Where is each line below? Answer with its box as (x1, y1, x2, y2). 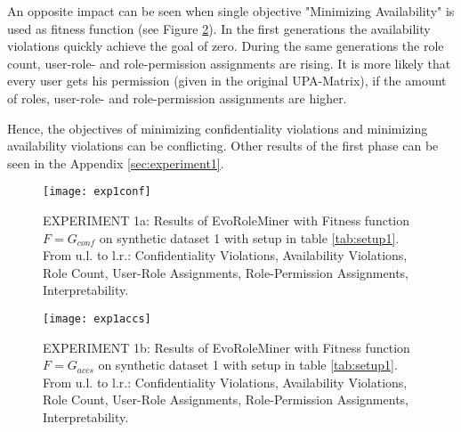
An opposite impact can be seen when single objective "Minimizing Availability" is (7, 2, 455, 20)
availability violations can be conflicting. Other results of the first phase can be (7, 136, 439, 155)
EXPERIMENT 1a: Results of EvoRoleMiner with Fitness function (43, 211, 410, 229)
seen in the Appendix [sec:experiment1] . (7, 153, 224, 172)
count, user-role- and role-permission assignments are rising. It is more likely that (7, 53, 451, 72)
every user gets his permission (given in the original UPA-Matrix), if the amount (7, 71, 447, 90)
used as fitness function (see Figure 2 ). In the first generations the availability (7, 19, 431, 37)
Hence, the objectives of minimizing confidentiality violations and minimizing (7, 118, 428, 137)
